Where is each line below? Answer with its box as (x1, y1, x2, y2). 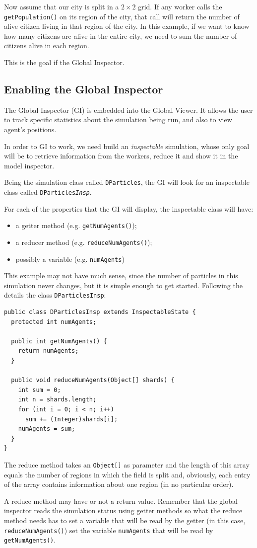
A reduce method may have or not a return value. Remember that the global (4, 495, 238, 506)
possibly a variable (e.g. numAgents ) (15, 253, 125, 264)
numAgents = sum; (18, 425, 75, 433)
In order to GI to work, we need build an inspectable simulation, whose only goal (4, 141, 250, 151)
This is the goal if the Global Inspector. (4, 57, 125, 68)
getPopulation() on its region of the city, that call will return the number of (4, 11, 240, 21)
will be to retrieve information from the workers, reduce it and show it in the (4, 151, 238, 161)
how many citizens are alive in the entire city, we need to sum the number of (4, 30, 237, 41)
